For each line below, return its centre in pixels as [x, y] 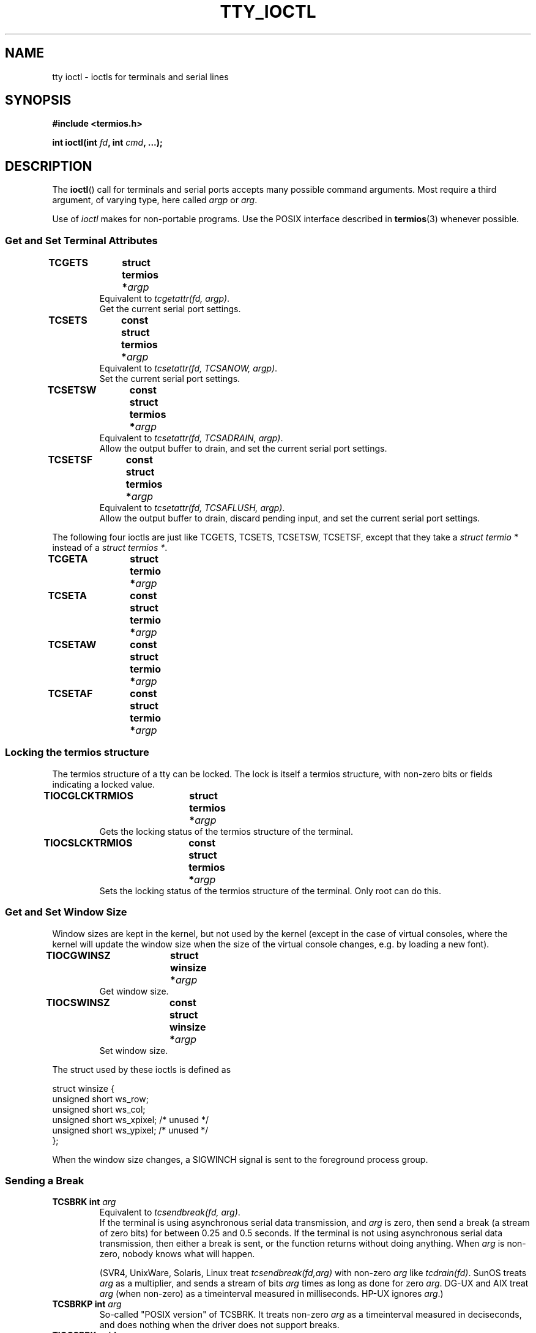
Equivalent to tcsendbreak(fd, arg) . [170, 1212]
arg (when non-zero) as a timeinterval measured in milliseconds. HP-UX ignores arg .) [271, 1294]
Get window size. [134, 991]
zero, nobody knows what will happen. [177, 1254]
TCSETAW [72, 645]
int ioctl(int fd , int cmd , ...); [107, 143]
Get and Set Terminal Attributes [81, 240]
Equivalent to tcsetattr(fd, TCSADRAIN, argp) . [191, 438]
